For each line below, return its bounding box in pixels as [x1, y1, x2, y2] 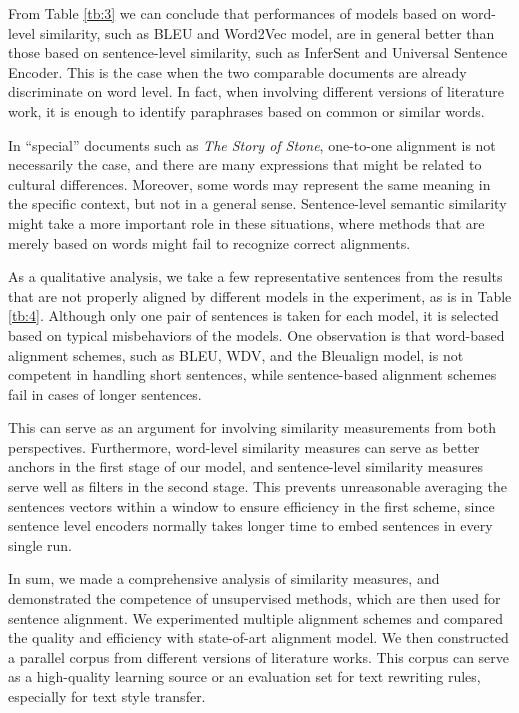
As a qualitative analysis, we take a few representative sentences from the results [8, 266, 503, 287]
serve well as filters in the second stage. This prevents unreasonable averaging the [8, 476, 507, 497]
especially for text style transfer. [8, 686, 206, 706]
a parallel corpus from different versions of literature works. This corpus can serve [8, 646, 510, 667]
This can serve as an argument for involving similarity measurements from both [8, 417, 496, 438]
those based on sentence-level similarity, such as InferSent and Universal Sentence [8, 42, 508, 63]
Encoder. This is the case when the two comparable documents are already [8, 61, 467, 82]
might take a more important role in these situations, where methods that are [8, 212, 485, 233]
